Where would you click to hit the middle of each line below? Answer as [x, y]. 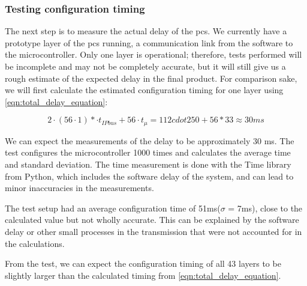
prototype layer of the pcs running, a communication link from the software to [149, 42]
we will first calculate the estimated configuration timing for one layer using [144, 90]
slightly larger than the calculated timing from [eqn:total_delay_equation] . [143, 275]
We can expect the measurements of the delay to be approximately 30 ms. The [150, 140]
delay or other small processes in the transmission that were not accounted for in [153, 231]
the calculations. [35, 243]
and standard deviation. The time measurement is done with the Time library [148, 164]
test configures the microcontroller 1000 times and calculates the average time [148, 152]
